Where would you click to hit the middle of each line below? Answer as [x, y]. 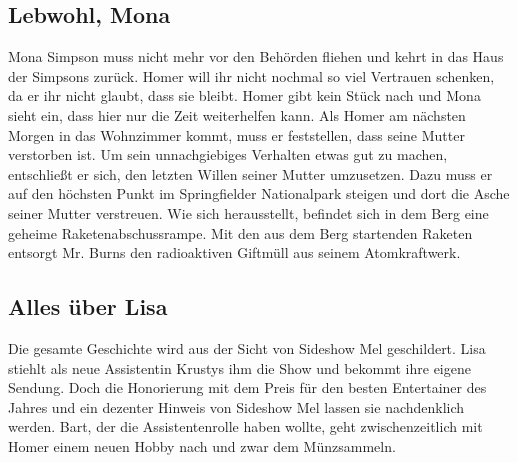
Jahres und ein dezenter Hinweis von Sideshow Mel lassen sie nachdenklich [236, 406]
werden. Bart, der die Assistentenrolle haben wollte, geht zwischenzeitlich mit [245, 426]
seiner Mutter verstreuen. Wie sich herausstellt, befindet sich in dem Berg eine [248, 212]
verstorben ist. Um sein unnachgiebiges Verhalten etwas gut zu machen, [228, 154]
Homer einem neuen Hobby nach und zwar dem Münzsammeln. [202, 445]
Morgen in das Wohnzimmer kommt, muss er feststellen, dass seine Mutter [236, 134]
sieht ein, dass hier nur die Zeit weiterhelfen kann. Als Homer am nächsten [237, 114]
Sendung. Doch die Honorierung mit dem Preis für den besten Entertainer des [247, 387]
